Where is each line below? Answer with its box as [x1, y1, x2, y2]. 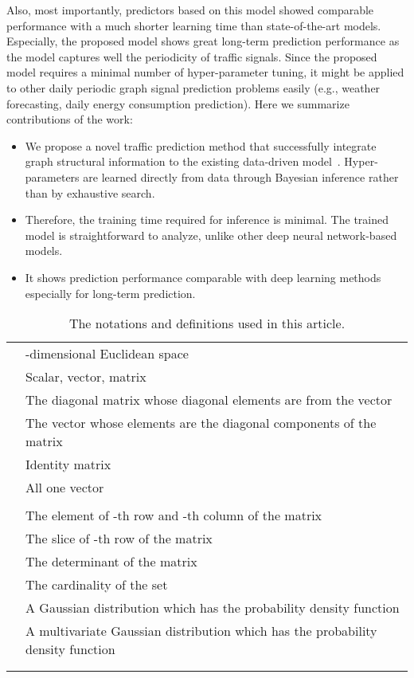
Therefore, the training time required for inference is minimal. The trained [25, 211, 389, 228]
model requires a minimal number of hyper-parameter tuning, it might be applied [6, 64, 404, 80]
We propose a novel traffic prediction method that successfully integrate [25, 137, 377, 154]
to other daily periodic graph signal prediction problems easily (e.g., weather [6, 79, 381, 96]
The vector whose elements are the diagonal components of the [25, 413, 377, 433]
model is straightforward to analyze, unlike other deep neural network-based [25, 226, 397, 243]
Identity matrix [25, 455, 111, 474]
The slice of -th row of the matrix [25, 529, 213, 548]
